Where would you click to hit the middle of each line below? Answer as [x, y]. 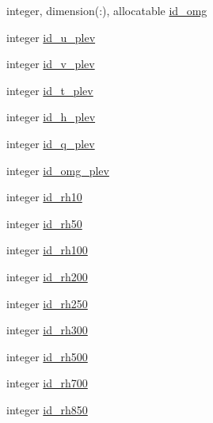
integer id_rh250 [47, 303]
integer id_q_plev [51, 143]
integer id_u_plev [51, 37]
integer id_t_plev [50, 90]
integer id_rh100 [47, 250]
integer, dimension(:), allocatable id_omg [107, 10]
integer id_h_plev [51, 117]
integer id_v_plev [51, 64]
